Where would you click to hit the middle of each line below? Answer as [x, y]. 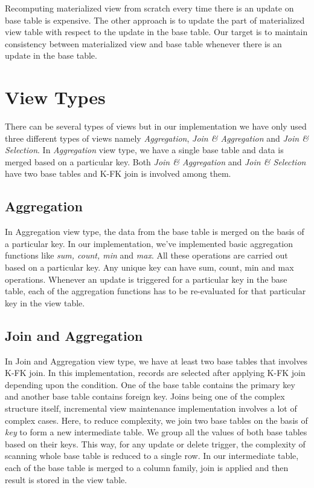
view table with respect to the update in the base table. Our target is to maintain [156, 32]
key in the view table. [45, 302]
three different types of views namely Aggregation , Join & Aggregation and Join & [157, 138]
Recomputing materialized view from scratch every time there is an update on [149, 8]
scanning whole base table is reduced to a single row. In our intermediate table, [152, 456]
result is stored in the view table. [66, 479]
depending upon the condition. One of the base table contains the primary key [150, 384]
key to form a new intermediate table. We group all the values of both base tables [156, 432]
